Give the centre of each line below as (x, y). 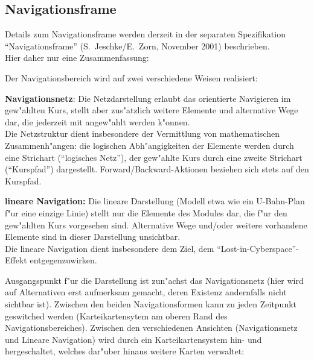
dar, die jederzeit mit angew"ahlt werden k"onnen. (98, 121)
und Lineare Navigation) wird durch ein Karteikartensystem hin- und (133, 339)
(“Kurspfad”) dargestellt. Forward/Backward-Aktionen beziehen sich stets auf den (157, 169)
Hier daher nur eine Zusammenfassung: (77, 58)
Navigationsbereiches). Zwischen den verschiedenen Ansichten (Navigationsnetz (151, 328)
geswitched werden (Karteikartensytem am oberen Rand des (116, 315)
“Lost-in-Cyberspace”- (258, 248)
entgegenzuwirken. (63, 260)
